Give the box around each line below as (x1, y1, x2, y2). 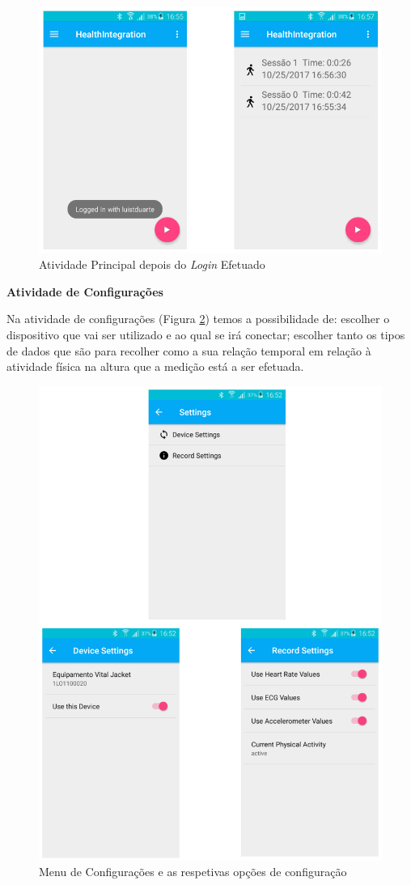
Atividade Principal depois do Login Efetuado (39, 256, 265, 273)
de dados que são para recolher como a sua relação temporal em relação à (6, 342, 371, 359)
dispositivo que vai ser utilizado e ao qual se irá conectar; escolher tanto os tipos (6, 326, 405, 343)
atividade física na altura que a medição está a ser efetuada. (6, 358, 304, 375)
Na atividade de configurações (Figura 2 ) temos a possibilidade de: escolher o (6, 310, 390, 327)
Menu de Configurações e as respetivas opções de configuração (39, 863, 347, 880)
